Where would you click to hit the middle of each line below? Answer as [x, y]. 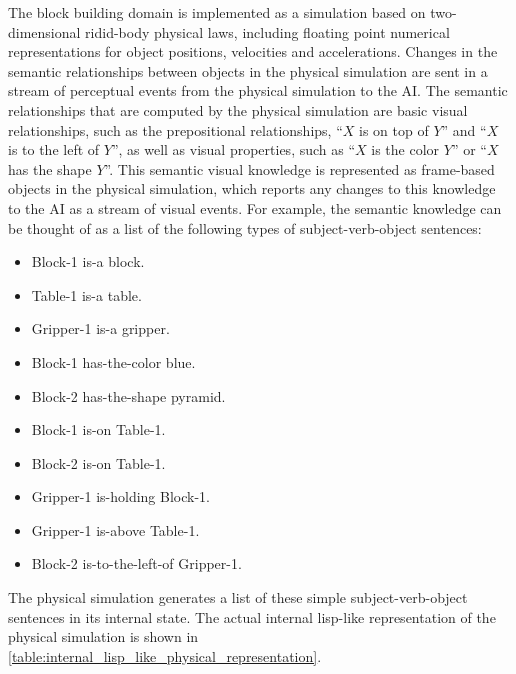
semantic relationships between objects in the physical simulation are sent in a [248, 70]
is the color [405, 149]
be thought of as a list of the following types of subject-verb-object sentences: [245, 227]
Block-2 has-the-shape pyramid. [128, 395]
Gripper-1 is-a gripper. [100, 328]
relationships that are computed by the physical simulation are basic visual [238, 109]
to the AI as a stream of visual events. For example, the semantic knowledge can [255, 207]
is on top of [394, 129]
